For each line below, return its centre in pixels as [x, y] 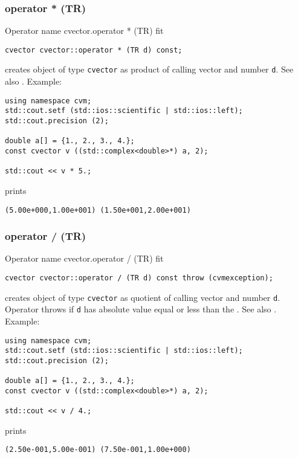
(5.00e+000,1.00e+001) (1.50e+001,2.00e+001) [98, 210]
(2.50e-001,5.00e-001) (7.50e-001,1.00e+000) [98, 450]
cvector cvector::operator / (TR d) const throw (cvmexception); [139, 278]
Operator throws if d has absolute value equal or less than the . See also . [141, 309]
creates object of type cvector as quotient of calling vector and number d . [143, 297]
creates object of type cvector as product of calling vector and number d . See [149, 69]
